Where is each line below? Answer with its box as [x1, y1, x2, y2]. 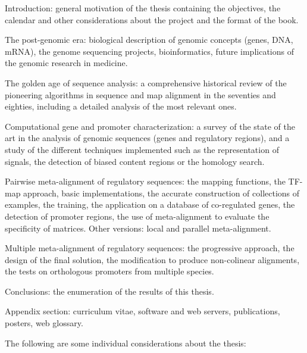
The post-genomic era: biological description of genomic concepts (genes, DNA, [5, 33, 293, 46]
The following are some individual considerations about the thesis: [5, 336, 246, 349]
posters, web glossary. [5, 317, 83, 329]
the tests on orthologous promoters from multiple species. [5, 265, 214, 277]
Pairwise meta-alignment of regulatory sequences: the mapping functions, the [5, 175, 286, 188]
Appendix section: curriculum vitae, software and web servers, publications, [5, 305, 280, 317]
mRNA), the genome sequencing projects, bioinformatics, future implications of [5, 45, 294, 57]
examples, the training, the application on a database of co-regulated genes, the [5, 198, 295, 211]
